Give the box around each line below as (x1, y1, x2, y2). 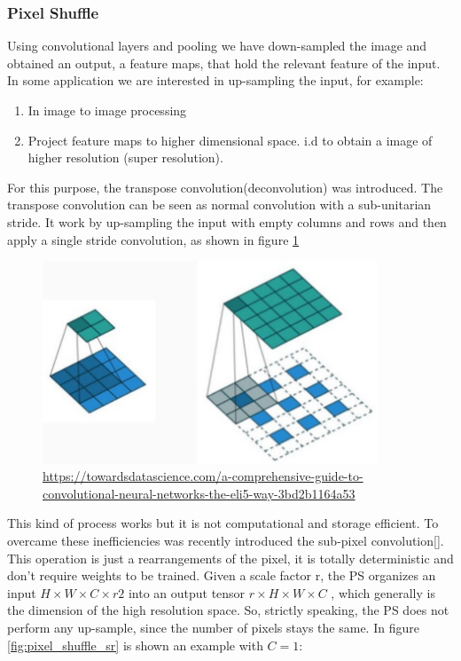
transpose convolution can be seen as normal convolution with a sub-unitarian (7, 195, 432, 214)
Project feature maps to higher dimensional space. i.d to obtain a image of (27, 130, 433, 149)
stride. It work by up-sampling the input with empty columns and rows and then (7, 212, 447, 231)
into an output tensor (128, 583, 246, 602)
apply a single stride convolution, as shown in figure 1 (7, 230, 300, 248)
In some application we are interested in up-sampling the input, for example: (7, 71, 424, 90)
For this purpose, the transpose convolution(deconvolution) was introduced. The (7, 177, 443, 196)
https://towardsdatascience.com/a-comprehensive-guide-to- (43, 467, 363, 485)
